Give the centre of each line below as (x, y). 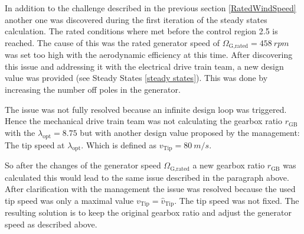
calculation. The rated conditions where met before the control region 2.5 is (141, 31)
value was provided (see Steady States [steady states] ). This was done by (136, 78)
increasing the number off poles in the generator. (93, 90)
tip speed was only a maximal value (69, 201)
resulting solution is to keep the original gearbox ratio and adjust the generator (148, 212)
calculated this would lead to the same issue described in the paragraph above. (147, 177)
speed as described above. (51, 224)
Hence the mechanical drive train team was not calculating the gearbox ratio (143, 121)
